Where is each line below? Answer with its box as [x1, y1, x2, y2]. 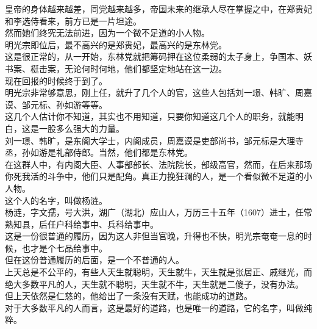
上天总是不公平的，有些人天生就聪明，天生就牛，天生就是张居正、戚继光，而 [5, 266, 312, 278]
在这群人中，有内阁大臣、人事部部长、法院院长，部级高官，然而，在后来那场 [5, 157, 312, 170]
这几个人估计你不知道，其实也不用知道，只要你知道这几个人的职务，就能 [5, 110, 295, 123]
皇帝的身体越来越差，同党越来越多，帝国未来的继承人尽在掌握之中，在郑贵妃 [5, 2, 312, 15]
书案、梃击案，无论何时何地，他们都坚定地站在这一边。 [5, 62, 227, 74]
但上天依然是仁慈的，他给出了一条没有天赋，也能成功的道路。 [5, 289, 252, 302]
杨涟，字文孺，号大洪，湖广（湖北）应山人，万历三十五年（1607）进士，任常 [5, 206, 312, 219]
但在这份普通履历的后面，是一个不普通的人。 [5, 253, 184, 266]
